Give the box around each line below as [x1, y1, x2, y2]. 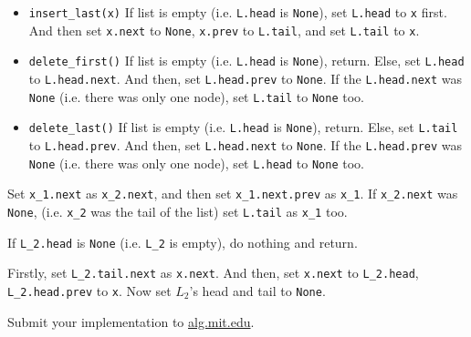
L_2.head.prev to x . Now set [7, 281, 172, 300]
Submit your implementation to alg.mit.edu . [7, 311, 255, 331]
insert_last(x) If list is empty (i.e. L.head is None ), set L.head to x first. [28, 3, 447, 21]
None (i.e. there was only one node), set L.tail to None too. [28, 87, 364, 106]
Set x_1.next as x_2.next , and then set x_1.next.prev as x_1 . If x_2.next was [7, 184, 458, 203]
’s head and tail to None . [189, 281, 326, 300]
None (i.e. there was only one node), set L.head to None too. [28, 153, 364, 172]
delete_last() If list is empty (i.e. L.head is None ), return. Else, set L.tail [28, 117, 458, 137]
